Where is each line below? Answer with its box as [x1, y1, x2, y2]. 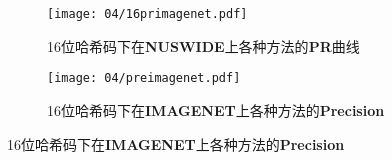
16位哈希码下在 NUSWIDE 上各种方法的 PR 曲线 [47, 35, 360, 56]
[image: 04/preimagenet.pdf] [47, 71, 241, 86]
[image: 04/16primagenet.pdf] [47, 7, 248, 21]
